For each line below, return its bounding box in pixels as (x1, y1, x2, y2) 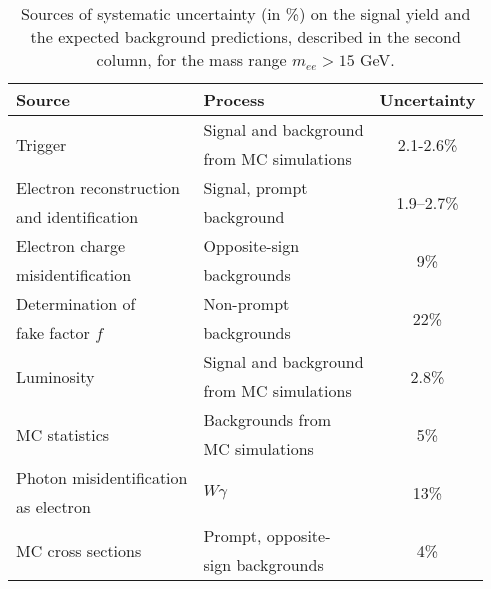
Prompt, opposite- (203, 524, 331, 547)
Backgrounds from (203, 408, 331, 431)
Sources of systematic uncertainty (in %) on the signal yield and (21, 2, 471, 25)
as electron (16, 495, 91, 518)
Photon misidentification (16, 466, 188, 489)
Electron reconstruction (16, 176, 181, 199)
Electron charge (16, 234, 126, 257)
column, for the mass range (96, 48, 287, 71)
